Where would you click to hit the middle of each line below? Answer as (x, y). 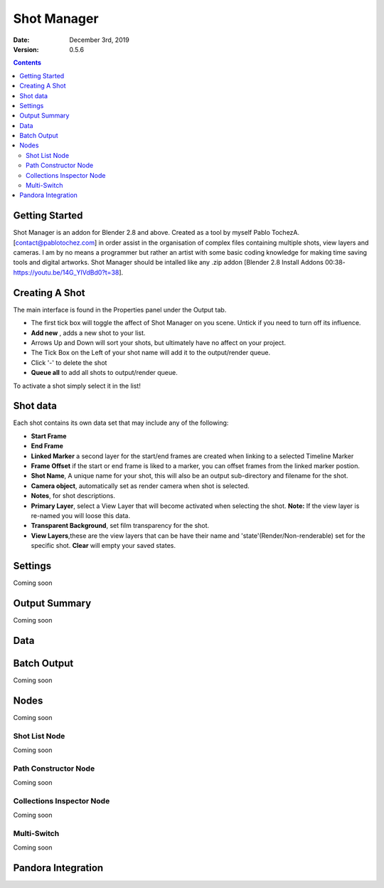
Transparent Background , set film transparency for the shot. (120, 526)
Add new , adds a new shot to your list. (88, 333)
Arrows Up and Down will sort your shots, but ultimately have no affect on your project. (158, 342)
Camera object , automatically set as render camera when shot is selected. (140, 486)
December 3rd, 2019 (99, 40)
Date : (21, 40)
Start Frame (49, 436)
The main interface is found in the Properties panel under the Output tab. (120, 310)
